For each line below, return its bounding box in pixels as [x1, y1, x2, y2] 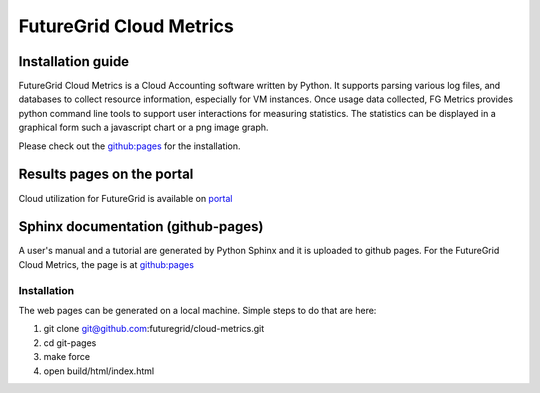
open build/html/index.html [43, 365, 155, 377]
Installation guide [18, 53, 130, 70]
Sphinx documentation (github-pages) [18, 218, 264, 235]
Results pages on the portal [18, 166, 194, 183]
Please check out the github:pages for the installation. [18, 140, 241, 152]
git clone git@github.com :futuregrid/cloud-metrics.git [43, 323, 265, 335]
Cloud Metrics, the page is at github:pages [18, 258, 195, 270]
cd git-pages [43, 336, 97, 349]
